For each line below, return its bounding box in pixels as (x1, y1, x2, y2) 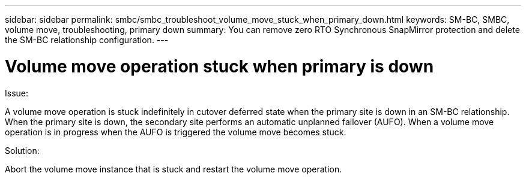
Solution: (5, 145, 40, 156)
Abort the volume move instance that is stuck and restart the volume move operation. (5, 163, 342, 174)
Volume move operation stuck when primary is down (5, 56, 434, 77)
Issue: (5, 87, 29, 98)
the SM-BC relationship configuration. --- (5, 35, 169, 45)
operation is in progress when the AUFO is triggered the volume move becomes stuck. (5, 126, 346, 137)
